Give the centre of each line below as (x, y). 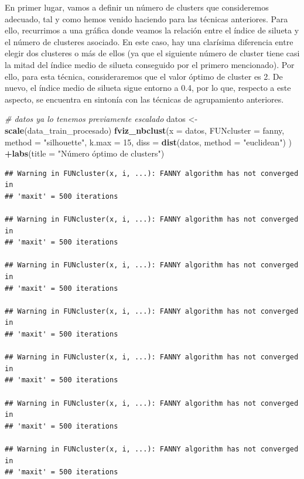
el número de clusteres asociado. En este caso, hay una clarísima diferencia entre (149, 41)
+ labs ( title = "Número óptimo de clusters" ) (85, 153)
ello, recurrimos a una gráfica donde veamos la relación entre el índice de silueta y (152, 30)
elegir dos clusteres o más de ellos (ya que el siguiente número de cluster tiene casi (152, 53)
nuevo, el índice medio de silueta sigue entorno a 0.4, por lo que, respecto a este (148, 88)
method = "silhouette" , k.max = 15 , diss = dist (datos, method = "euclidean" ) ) (148, 142)
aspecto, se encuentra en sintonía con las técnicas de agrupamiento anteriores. (144, 99)
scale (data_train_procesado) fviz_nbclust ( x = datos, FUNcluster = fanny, (145, 130)
